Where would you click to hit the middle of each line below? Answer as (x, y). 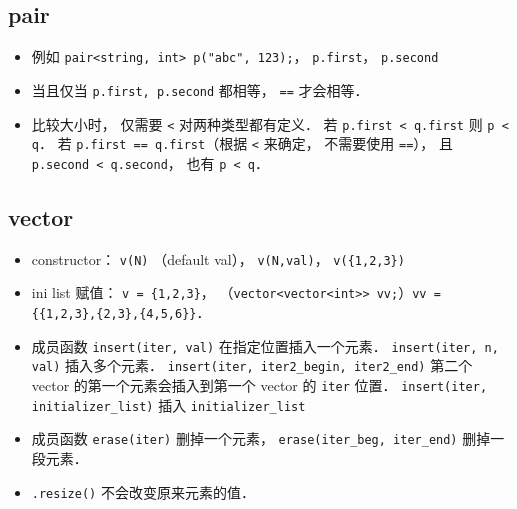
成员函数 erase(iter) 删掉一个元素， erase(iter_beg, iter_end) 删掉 (261, 438)
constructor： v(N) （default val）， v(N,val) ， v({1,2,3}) (218, 258)
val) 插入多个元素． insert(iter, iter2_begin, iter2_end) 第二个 (252, 365)
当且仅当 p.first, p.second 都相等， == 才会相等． (200, 89)
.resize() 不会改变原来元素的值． (143, 491)
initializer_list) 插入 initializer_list (168, 404)
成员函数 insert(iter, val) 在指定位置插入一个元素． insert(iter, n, (265, 345)
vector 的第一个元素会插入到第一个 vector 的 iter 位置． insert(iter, (259, 384)
